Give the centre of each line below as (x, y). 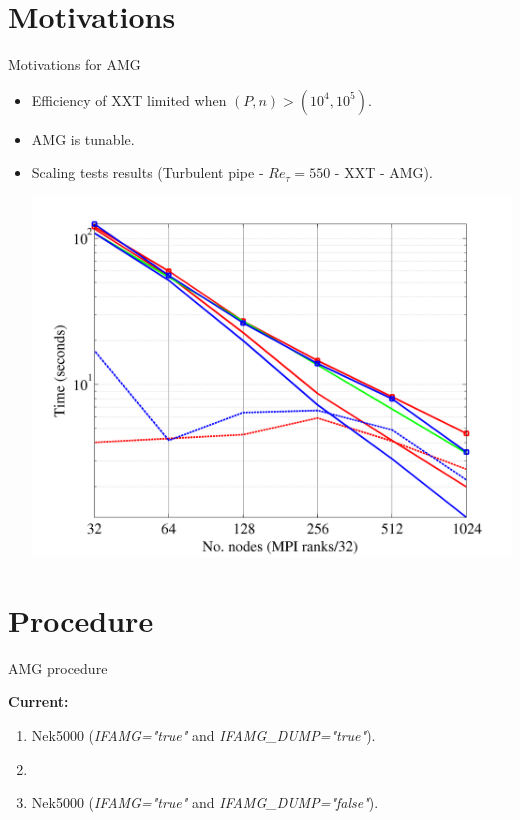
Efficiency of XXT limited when (129, 99)
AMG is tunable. (83, 138)
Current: (38, 701)
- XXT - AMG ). (383, 172)
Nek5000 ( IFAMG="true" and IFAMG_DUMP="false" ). (205, 802)
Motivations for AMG (74, 64)
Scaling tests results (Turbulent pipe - (147, 172)
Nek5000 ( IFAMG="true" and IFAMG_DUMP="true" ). (203, 734)
